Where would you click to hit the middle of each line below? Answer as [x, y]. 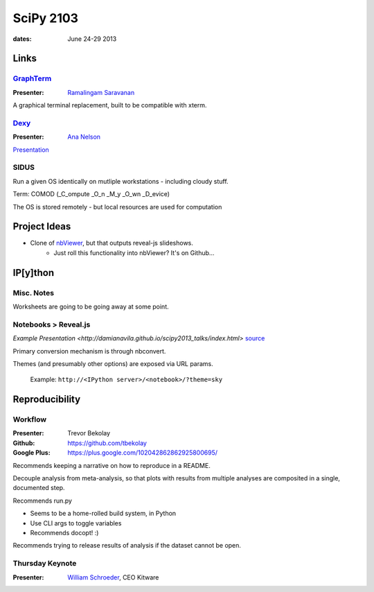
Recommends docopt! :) [64, 532]
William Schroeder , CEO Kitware [113, 577]
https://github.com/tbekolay [107, 443]
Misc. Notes [34, 293]
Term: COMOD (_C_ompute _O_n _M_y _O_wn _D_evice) [91, 194]
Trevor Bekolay [89, 433]
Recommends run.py [43, 500]
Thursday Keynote [45, 564]
